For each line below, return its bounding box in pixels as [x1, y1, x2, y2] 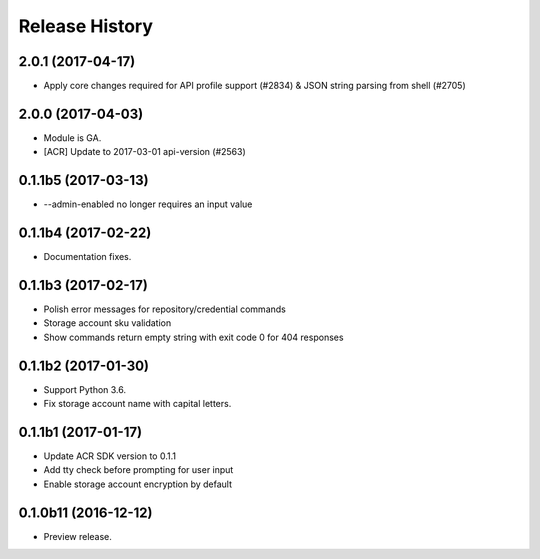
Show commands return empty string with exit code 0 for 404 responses [43, 331, 344, 343]
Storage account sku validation [43, 317, 172, 329]
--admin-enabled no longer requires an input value [43, 198, 253, 210]
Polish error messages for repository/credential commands [43, 303, 287, 315]
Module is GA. [43, 131, 102, 144]
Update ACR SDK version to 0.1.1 [43, 450, 177, 462]
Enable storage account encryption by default [43, 478, 233, 490]
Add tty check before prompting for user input [43, 464, 234, 476]
